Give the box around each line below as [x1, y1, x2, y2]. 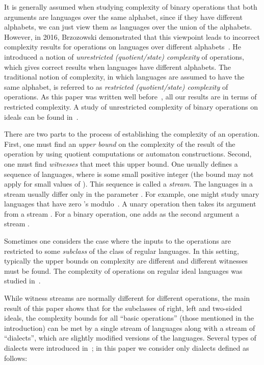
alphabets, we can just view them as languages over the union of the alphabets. [4, 21, 252, 32]
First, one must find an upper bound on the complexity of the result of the [4, 138, 235, 149]
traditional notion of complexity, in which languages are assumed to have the [4, 71, 245, 82]
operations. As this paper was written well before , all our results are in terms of [4, 91, 257, 102]
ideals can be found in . [4, 111, 78, 122]
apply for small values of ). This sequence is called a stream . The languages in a [4, 178, 253, 189]
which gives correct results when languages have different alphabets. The [4, 61, 231, 72]
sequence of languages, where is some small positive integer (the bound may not [4, 168, 254, 179]
